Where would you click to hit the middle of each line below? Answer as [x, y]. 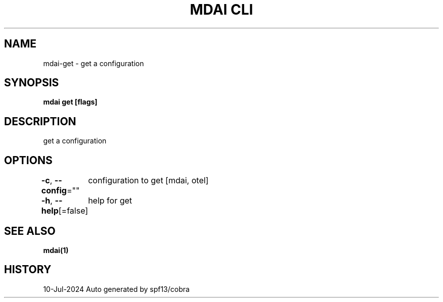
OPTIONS [28, 160]
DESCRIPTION [40, 121]
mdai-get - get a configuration [94, 63]
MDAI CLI [221, 10]
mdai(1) [56, 250]
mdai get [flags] [70, 102]
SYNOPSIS [32, 83]
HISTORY [28, 270]
